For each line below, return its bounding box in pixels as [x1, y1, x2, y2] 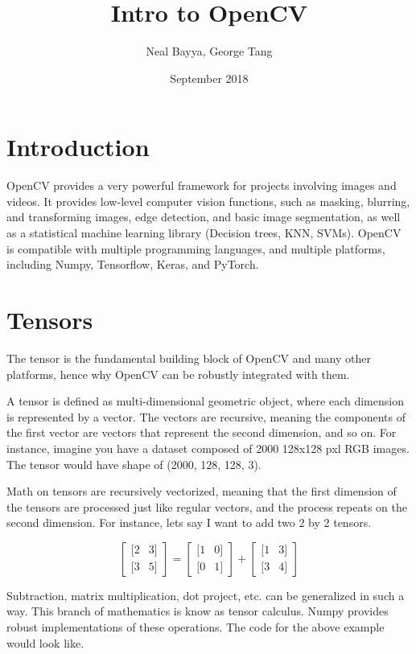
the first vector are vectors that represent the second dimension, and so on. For [6, 424, 397, 441]
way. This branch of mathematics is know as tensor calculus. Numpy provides [6, 603, 389, 619]
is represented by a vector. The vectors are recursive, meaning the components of [6, 408, 406, 425]
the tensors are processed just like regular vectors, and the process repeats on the [6, 498, 407, 515]
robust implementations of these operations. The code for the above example [6, 619, 385, 635]
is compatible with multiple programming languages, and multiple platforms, [6, 240, 385, 257]
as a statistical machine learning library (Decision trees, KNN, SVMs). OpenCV [6, 224, 402, 241]
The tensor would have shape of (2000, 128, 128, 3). [6, 455, 262, 472]
